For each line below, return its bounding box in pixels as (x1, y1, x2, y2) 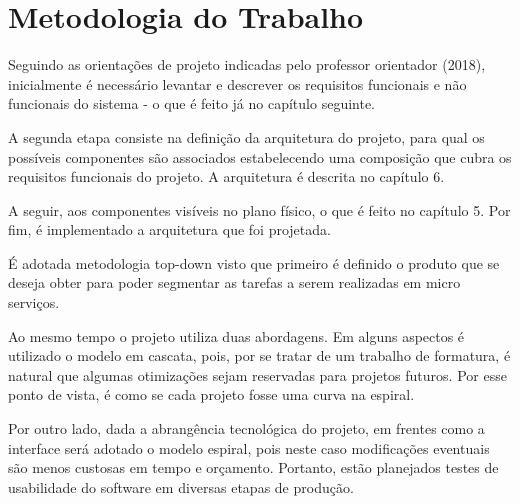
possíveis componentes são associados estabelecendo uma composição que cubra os (8, 146, 512, 167)
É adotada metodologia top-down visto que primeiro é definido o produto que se (8, 252, 500, 273)
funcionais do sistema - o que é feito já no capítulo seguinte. (8, 93, 376, 114)
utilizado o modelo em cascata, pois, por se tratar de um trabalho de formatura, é (8, 345, 511, 366)
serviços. (8, 292, 60, 313)
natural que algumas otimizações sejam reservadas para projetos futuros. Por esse (8, 364, 507, 385)
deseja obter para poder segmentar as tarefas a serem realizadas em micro (8, 272, 461, 293)
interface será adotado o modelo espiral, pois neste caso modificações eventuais (8, 437, 490, 458)
